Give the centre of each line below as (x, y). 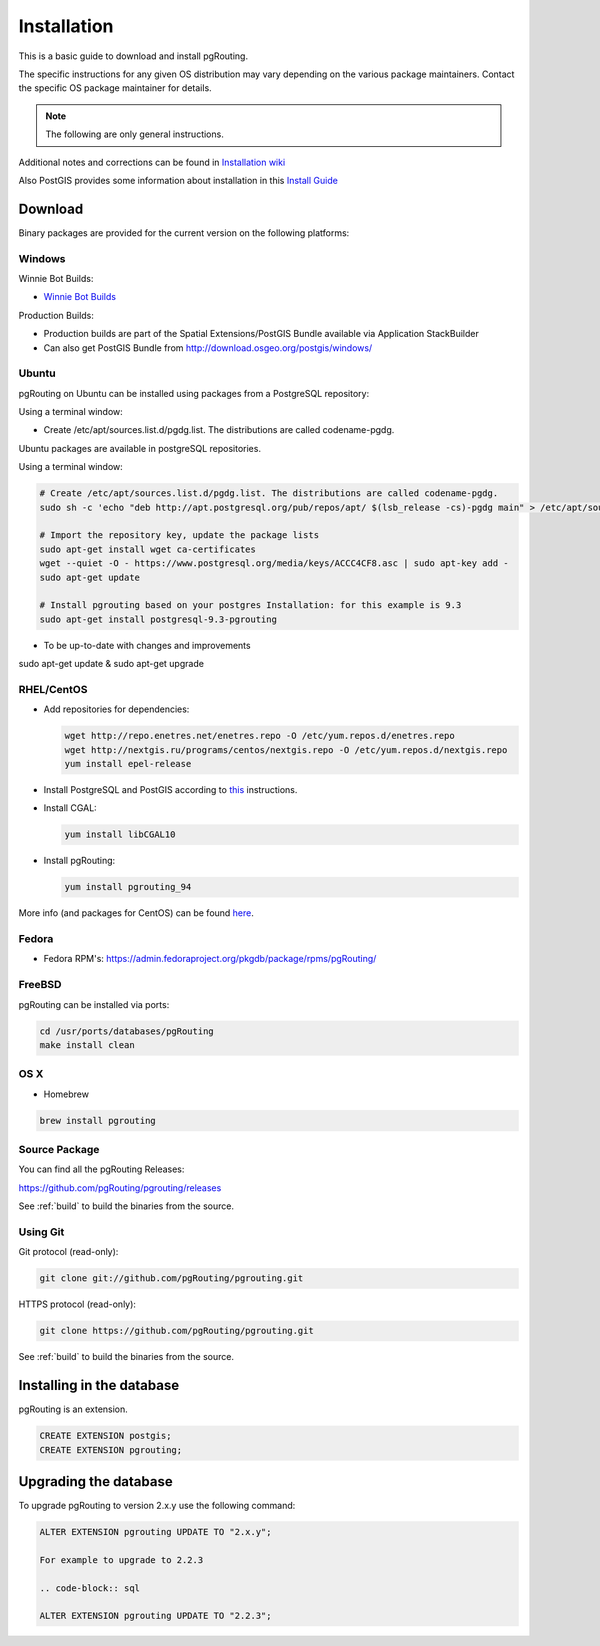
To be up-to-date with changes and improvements (147, 645)
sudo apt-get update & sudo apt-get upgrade (111, 664)
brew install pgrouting (98, 1120)
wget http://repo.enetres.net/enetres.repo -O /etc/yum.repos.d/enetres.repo (259, 736)
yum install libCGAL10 (120, 834)
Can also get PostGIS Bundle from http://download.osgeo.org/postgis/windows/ (208, 347)
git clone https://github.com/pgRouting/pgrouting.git (176, 1331)
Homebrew (66, 1094)
